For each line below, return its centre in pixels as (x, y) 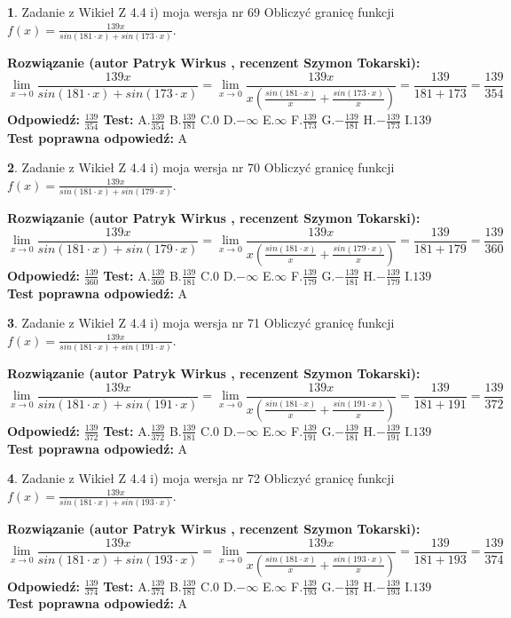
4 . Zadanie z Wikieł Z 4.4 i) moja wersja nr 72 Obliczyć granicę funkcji (201, 478)
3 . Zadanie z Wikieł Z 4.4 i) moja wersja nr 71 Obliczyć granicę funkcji (201, 323)
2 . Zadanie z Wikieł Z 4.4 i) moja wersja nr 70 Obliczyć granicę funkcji (201, 167)
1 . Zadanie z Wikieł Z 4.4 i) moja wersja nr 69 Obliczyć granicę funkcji (201, 12)
